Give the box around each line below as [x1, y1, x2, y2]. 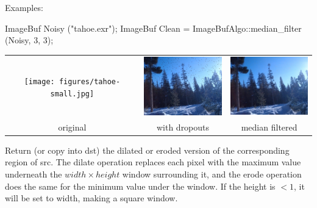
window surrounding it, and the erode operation [122, 167, 302, 180]
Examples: [5, 1, 43, 13]
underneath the [5, 167, 62, 180]
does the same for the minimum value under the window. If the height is [5, 179, 276, 192]
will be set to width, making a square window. [5, 192, 178, 204]
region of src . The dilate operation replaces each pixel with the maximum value [5, 156, 301, 168]
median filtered [241, 120, 297, 133]
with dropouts [156, 120, 210, 133]
